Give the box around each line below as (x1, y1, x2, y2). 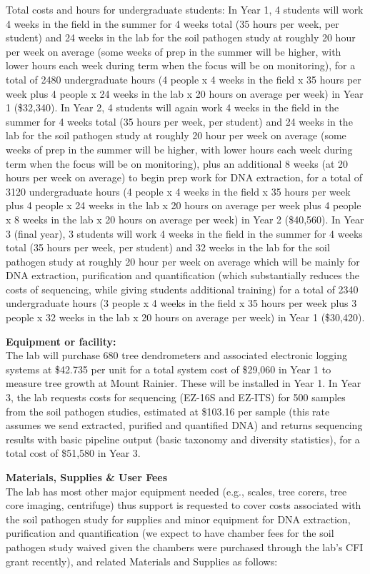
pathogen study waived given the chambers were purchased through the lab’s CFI (6, 539, 364, 554)
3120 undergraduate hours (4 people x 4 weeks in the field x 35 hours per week (6, 183, 351, 198)
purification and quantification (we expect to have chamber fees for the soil (6, 525, 334, 540)
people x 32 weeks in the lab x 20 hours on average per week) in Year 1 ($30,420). (6, 310, 365, 325)
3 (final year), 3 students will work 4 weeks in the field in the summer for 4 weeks (6, 226, 363, 241)
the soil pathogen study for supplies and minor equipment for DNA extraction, (6, 511, 351, 526)
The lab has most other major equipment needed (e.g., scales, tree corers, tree (6, 483, 347, 498)
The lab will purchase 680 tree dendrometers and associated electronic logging (6, 348, 348, 363)
